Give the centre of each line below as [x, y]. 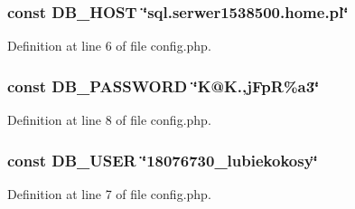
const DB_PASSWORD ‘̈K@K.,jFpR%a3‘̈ [163, 85]
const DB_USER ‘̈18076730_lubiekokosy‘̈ [163, 160]
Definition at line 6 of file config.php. [109, 46]
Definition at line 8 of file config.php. [109, 120]
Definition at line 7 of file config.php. [109, 193]
